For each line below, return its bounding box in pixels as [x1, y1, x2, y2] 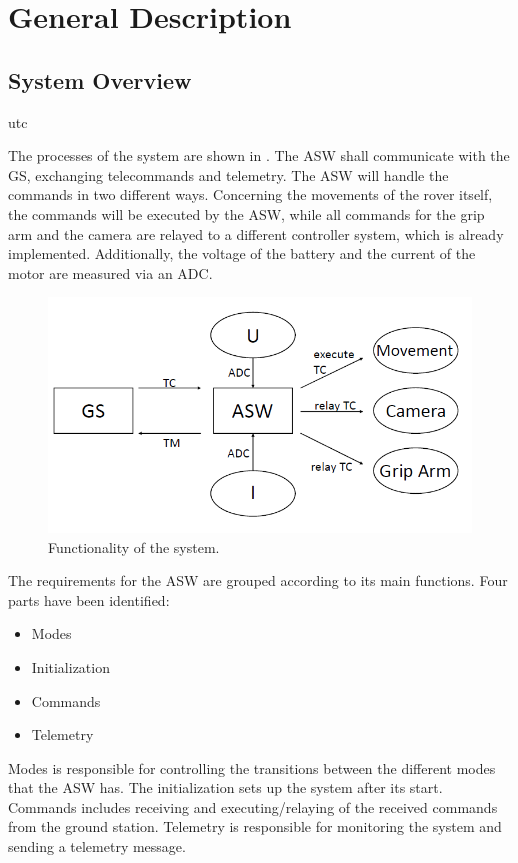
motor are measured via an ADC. [8, 262, 213, 283]
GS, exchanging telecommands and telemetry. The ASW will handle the [8, 164, 449, 185]
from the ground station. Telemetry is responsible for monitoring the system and [8, 816, 502, 837]
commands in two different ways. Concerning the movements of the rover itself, [8, 184, 493, 205]
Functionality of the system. [48, 536, 220, 557]
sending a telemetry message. [8, 836, 186, 857]
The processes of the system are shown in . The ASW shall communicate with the [8, 145, 510, 166]
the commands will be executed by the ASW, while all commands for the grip [8, 203, 485, 224]
